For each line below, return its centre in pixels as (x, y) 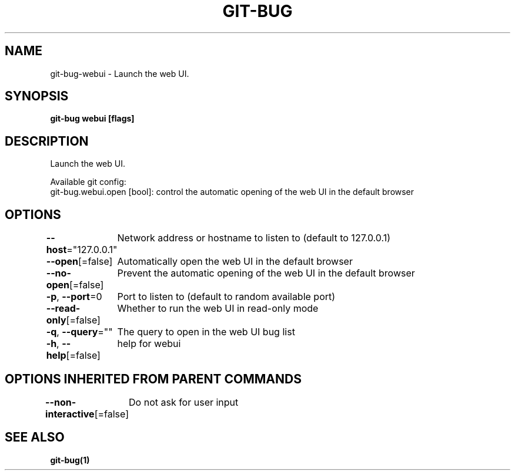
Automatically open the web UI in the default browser (235, 262)
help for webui (149, 344)
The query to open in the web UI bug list (206, 332)
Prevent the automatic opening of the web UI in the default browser (266, 273)
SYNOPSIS (37, 96)
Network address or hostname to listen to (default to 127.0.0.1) (254, 238)
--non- (61, 402)
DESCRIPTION (47, 141)
